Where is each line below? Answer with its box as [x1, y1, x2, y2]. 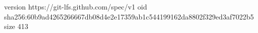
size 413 [4, 21, 28, 31]
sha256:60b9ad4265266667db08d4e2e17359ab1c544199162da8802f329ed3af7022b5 [4, 11, 254, 21]
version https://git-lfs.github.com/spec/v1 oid [4, 1, 147, 11]
